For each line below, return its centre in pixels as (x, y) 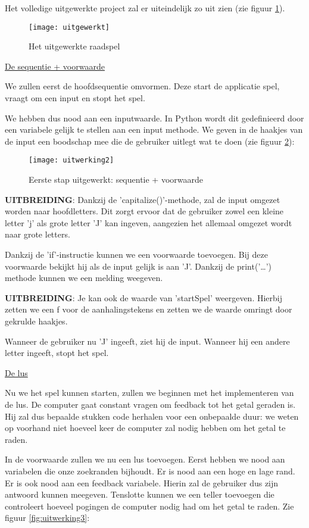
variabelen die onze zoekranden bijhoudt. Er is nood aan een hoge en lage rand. (150, 471)
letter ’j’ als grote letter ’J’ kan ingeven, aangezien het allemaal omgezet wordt (149, 222)
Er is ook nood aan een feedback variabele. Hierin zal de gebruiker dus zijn (142, 482)
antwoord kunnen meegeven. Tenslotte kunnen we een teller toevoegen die (140, 494)
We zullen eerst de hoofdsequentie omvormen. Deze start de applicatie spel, (142, 86)
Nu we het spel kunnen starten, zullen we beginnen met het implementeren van (149, 393)
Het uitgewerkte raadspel (74, 46)
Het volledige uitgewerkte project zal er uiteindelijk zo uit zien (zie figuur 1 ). (145, 8)
